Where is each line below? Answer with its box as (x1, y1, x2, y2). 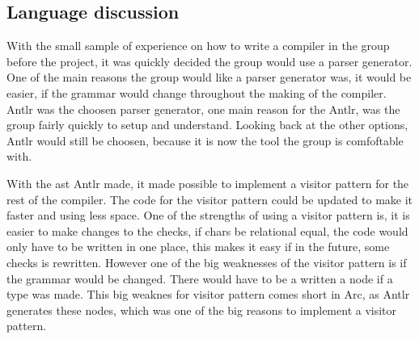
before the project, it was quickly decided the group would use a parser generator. (6, 52, 413, 69)
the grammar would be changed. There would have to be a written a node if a (6, 270, 393, 287)
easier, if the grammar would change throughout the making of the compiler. (6, 84, 387, 101)
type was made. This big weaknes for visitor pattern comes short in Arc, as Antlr (6, 286, 410, 303)
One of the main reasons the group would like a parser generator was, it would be (6, 69, 412, 86)
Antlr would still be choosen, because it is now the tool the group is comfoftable (6, 132, 404, 149)
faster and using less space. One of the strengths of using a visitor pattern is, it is (6, 207, 410, 224)
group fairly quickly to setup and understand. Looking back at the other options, (6, 116, 408, 133)
